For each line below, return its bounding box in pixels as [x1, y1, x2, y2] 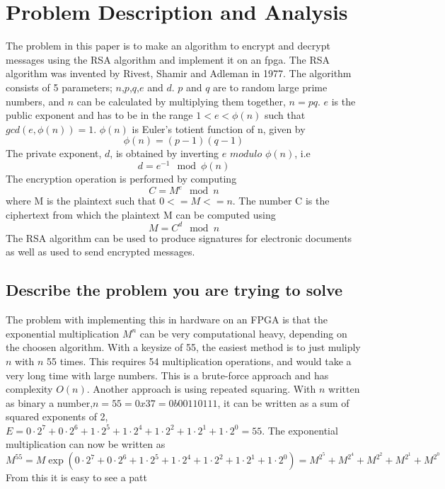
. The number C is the [232, 193, 330, 208]
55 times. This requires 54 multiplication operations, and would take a [47, 353, 352, 368]
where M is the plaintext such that [6, 193, 156, 208]
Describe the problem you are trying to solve [6, 279, 343, 301]
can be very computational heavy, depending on [139, 326, 347, 340]
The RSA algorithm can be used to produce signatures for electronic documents [6, 230, 352, 245]
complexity [6, 381, 53, 396]
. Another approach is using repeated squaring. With [86, 381, 316, 396]
